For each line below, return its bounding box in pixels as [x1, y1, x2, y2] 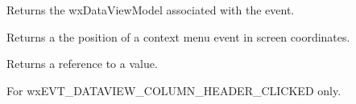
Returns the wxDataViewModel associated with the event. [6, 2, 295, 18]
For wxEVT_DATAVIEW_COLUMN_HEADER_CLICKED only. [6, 82, 342, 98]
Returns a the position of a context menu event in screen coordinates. [6, 28, 350, 45]
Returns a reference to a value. [6, 55, 158, 72]
